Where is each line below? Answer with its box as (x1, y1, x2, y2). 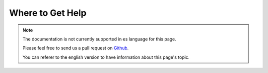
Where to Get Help (9, 7, 87, 18)
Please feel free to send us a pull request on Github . (22, 45, 129, 51)
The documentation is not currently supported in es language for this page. (22, 36, 176, 42)
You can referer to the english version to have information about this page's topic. (22, 54, 190, 60)
